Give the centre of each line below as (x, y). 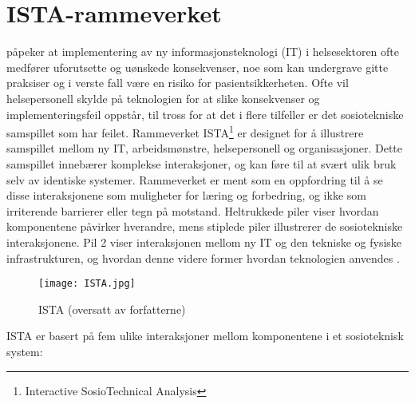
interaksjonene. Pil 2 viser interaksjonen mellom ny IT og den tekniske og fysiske (204, 242)
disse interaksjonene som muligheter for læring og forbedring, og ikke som (186, 195)
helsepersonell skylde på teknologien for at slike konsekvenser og (163, 98)
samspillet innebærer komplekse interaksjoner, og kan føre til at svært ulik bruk (202, 163)
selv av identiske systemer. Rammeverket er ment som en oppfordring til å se (195, 179)
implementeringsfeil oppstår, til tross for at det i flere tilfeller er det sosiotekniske (205, 114)
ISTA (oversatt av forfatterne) (112, 309)
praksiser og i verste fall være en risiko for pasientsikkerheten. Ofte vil (178, 83)
